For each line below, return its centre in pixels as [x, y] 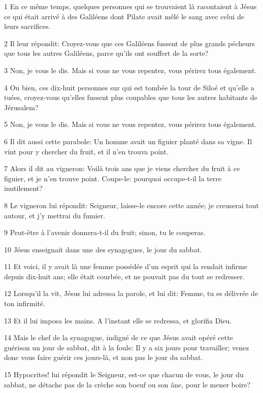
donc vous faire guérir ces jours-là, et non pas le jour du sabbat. [104, 357]
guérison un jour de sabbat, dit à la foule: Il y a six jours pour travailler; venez [127, 347]
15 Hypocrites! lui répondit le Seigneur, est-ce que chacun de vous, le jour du [124, 374]
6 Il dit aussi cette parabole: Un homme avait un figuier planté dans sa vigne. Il [128, 141]
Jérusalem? [21, 107]
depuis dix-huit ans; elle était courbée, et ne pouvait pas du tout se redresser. [124, 276]
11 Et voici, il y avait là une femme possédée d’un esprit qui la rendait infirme [126, 266]
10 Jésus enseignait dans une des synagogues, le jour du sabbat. [103, 249]
